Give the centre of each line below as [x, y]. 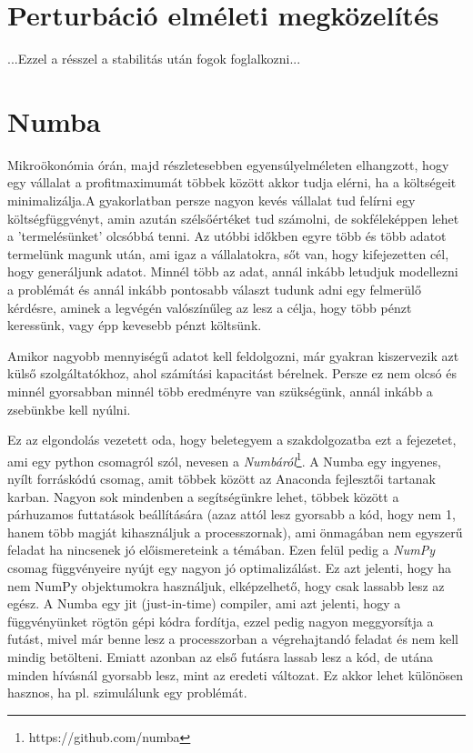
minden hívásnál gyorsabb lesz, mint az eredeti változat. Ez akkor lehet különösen [236, 674]
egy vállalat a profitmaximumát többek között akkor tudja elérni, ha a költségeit [232, 182]
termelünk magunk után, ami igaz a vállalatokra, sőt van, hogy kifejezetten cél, [228, 253]
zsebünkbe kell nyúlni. [69, 409]
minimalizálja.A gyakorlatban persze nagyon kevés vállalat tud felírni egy [211, 201]
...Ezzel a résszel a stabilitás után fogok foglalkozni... [154, 59]
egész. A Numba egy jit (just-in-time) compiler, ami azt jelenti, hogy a [204, 603]
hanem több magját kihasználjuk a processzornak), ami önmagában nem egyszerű [235, 532]
